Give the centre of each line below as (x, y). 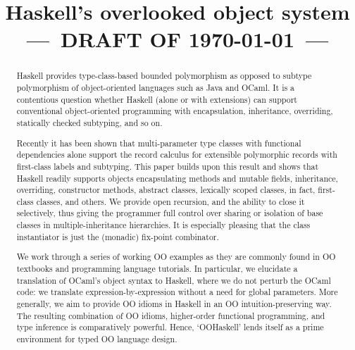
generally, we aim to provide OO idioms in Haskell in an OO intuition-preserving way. (174, 303)
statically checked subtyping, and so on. (89, 122)
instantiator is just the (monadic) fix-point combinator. (118, 236)
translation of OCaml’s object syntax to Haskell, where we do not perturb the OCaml (174, 280)
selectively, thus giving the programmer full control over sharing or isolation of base (170, 213)
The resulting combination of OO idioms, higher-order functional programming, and (171, 315)
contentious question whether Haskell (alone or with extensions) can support (157, 99)
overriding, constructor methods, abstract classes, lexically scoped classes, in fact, (166, 190)
